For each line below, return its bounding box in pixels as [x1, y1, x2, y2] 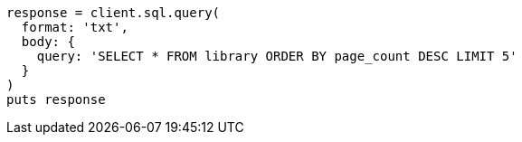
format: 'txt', [21, 20, 128, 34]
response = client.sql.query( [6, 5, 221, 20]
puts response [6, 92, 106, 107]
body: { [21, 34, 75, 49]
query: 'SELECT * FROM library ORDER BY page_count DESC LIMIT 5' [36, 49, 517, 63]
